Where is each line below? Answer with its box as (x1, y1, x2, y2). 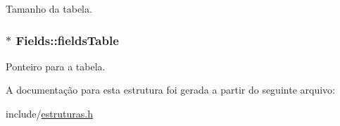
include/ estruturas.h (6, 106, 93, 120)
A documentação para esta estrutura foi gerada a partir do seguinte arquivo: (6, 82, 335, 97)
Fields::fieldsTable (15, 31, 119, 49)
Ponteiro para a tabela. (6, 58, 106, 73)
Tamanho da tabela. (6, 1, 92, 15)
